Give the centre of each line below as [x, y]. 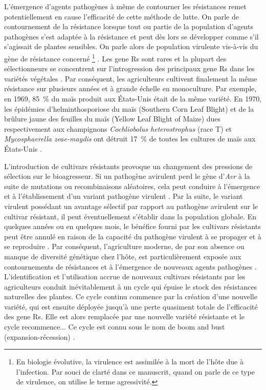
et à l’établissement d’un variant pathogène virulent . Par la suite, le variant [124, 196]
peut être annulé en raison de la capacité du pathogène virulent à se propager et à [133, 236]
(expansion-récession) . [40, 336]
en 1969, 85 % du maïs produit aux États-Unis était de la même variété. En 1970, [133, 98]
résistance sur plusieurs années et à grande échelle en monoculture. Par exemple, [130, 88]
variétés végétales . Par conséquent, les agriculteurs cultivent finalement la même [131, 78]
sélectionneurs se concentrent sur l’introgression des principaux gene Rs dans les [129, 68]
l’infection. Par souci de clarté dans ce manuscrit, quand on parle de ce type [135, 371]
